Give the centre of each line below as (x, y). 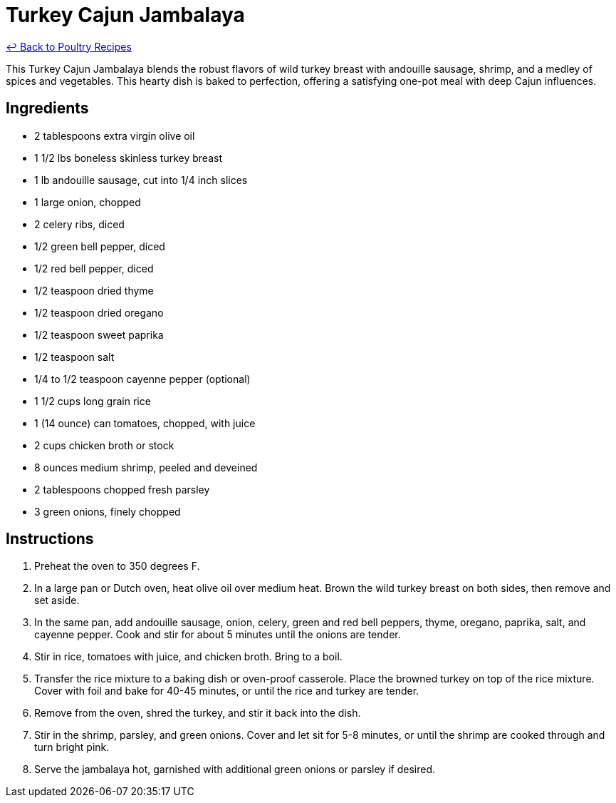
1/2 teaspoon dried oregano (99, 312)
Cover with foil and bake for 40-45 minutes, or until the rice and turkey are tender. (227, 691)
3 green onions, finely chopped (108, 511)
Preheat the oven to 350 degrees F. (117, 566)
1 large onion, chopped (88, 202)
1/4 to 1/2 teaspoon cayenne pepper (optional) (142, 379)
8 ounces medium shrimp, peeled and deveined (146, 467)
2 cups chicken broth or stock (104, 445)
